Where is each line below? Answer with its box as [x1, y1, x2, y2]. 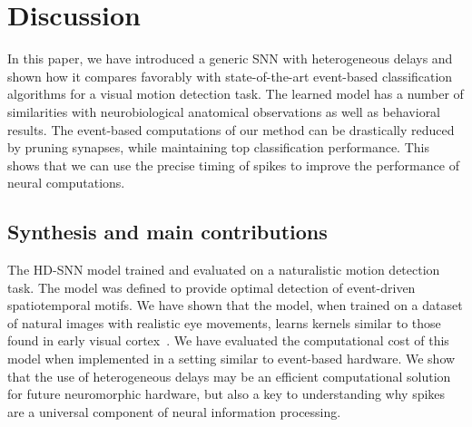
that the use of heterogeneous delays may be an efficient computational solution [7, 366, 451, 385]
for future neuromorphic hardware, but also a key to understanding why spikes [7, 384, 446, 403]
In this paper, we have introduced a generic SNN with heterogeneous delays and [7, 49, 453, 68]
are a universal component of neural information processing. [7, 402, 341, 421]
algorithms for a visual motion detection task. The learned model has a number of [7, 84, 464, 103]
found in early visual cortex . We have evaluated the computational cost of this [7, 331, 449, 350]
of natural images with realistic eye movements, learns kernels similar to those [7, 313, 441, 332]
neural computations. [7, 173, 125, 192]
